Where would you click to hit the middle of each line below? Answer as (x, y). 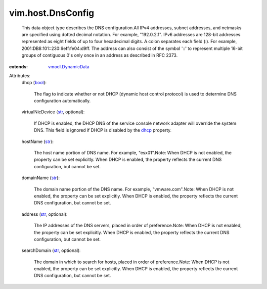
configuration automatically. (62, 101)
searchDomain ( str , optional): (51, 250)
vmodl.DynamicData (69, 66)
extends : (19, 66)
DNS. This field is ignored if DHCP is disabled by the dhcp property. (103, 130)
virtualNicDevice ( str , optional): (53, 112)
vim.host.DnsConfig (52, 13)
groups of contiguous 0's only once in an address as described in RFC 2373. (100, 55)
